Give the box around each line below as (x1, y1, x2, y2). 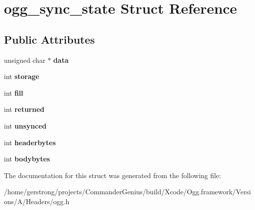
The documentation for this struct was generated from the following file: (4, 170, 221, 180)
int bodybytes (4, 154, 50, 164)
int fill (4, 87, 24, 98)
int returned (4, 104, 45, 114)
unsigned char (4, 54, 46, 65)
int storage (4, 71, 39, 81)
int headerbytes (4, 137, 56, 147)
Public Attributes (4, 31, 95, 47)
